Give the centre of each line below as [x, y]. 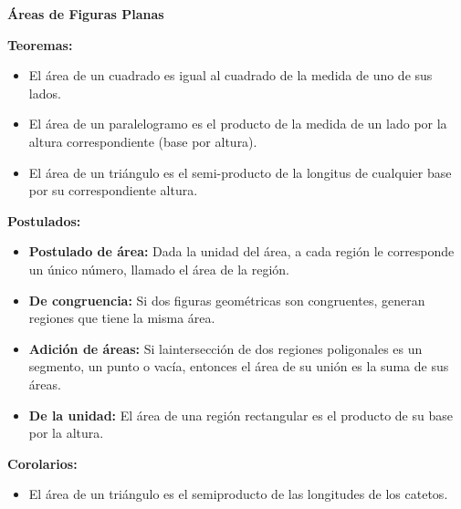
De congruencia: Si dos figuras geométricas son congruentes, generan [227, 300]
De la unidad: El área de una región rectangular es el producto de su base [241, 415]
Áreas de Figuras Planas [86, 14]
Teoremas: [40, 44]
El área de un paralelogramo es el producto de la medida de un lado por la [238, 124]
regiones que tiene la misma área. [122, 318]
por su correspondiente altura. [113, 190]
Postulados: [44, 220]
